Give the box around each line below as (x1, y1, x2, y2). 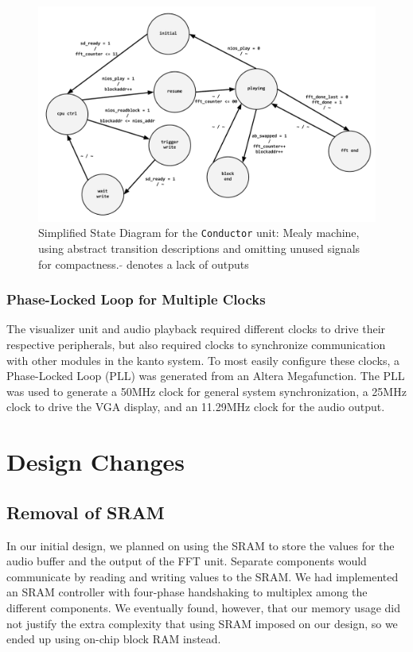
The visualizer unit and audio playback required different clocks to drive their (6, 320, 386, 337)
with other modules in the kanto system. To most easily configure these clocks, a (6, 351, 400, 368)
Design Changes (6, 445, 185, 478)
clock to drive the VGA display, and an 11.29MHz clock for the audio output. (6, 398, 385, 415)
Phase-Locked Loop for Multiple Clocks (6, 289, 266, 309)
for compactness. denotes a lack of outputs (38, 255, 249, 272)
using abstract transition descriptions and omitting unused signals (38, 240, 360, 257)
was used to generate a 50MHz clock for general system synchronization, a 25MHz (6, 382, 407, 399)
